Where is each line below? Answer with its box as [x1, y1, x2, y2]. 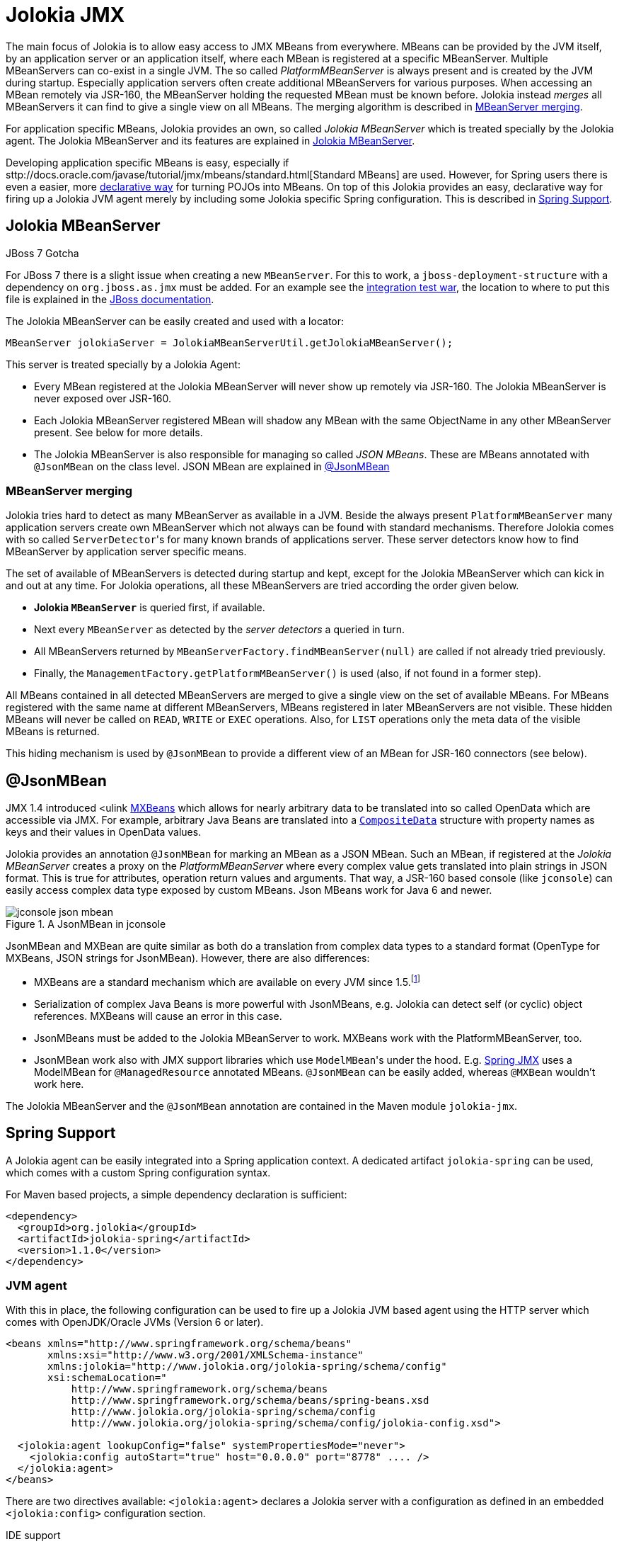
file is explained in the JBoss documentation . [6, 293, 214, 305]
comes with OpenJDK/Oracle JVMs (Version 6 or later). [6, 1316, 264, 1329]
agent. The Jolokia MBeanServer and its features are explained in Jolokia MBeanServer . [6, 134, 415, 147]
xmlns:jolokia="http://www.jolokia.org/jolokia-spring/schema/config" [47, 1361, 447, 1373]
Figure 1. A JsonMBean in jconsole [6, 918, 166, 931]
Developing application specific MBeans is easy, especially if [6, 156, 289, 169]
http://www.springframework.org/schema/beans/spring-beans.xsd [71, 1395, 429, 1407]
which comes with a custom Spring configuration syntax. [6, 1166, 271, 1179]
